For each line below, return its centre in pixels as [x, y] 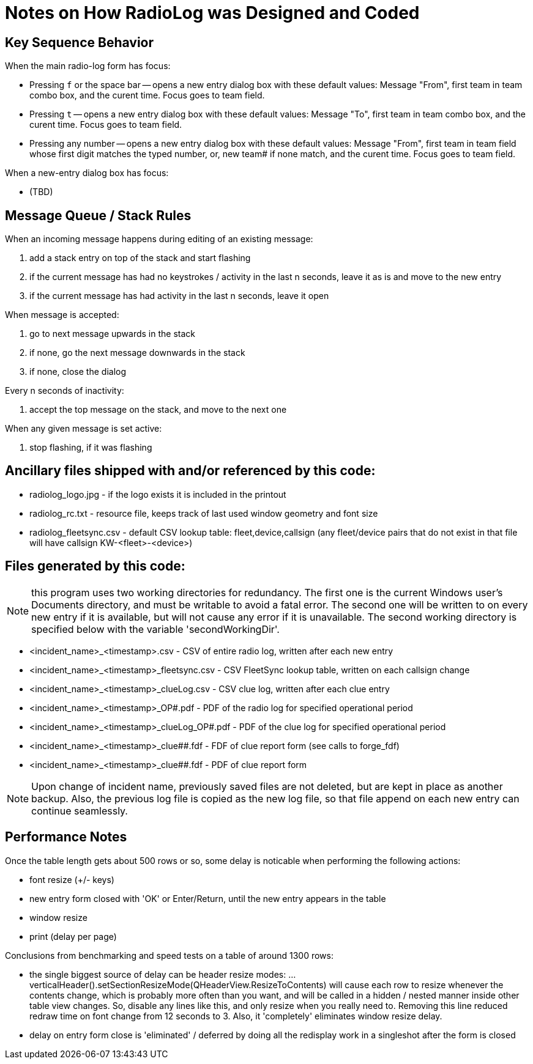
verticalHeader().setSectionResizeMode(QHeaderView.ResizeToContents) [178, 985]
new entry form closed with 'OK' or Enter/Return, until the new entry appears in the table [208, 898]
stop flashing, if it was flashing [91, 448]
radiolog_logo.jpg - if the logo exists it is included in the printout [158, 494]
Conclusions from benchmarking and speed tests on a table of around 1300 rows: [169, 955]
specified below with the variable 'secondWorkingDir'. [155, 629]
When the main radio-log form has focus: [88, 66]
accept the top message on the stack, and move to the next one [158, 410]
